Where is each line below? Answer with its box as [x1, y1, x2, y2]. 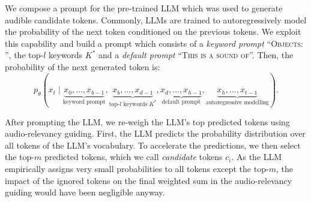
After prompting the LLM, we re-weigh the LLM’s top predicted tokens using [5, 115, 290, 128]
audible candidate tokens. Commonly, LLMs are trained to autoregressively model [5, 13, 307, 26]
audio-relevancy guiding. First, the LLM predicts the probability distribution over [5, 127, 306, 140]
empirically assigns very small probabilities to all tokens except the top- [5, 162, 269, 174]
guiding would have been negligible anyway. [5, 186, 165, 198]
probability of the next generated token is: [5, 60, 160, 73]
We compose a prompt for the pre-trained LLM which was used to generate [5, 2, 283, 14]
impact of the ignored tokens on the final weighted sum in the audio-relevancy [5, 174, 292, 186]
